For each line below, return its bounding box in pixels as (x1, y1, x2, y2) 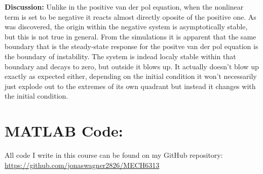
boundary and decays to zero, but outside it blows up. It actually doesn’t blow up (5, 61, 259, 71)
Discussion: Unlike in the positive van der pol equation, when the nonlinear (5, 2, 244, 12)
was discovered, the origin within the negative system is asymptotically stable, (5, 21, 248, 32)
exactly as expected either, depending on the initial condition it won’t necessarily (5, 71, 257, 81)
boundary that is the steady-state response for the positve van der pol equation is (5, 41, 258, 52)
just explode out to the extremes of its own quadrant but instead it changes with (5, 80, 256, 91)
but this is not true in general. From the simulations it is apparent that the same (5, 31, 256, 41)
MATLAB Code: (5, 120, 123, 141)
